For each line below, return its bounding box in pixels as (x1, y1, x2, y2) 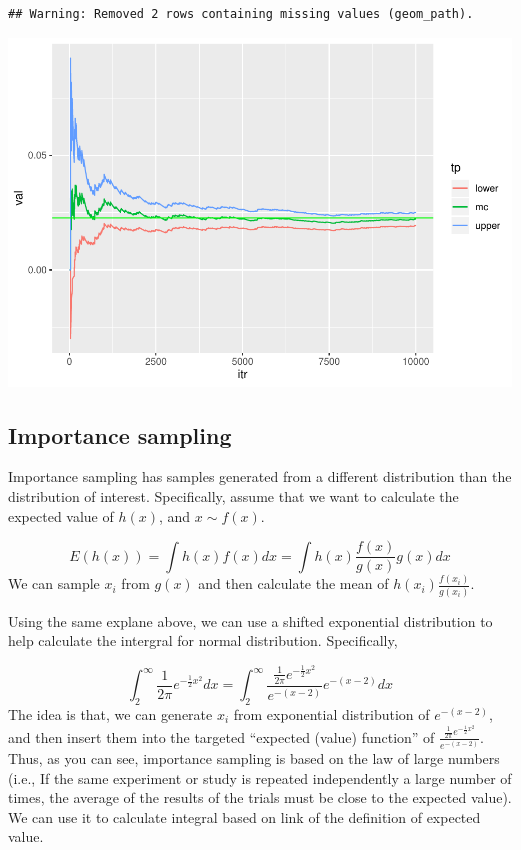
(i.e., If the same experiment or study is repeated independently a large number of (8, 767, 512, 788)
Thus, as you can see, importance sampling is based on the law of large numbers (8, 748, 500, 769)
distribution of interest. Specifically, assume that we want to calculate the (8, 485, 459, 506)
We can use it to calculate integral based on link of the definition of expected (8, 806, 481, 827)
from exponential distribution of (233, 703, 430, 724)
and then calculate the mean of (198, 573, 389, 594)
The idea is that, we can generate (8, 703, 213, 724)
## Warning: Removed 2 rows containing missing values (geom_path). (8, 7, 474, 21)
